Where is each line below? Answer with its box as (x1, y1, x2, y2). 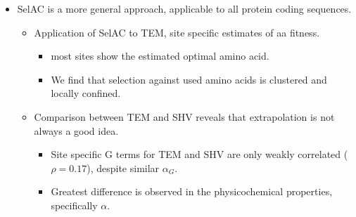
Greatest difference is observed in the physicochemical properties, (51, 184, 333, 199)
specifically (51, 197, 98, 212)
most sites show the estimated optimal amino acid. (51, 48, 269, 63)
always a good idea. (34, 123, 119, 138)
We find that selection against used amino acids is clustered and (51, 72, 327, 86)
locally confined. (51, 86, 121, 100)
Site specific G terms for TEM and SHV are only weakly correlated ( (51, 147, 348, 162)
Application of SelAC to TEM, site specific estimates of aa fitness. (34, 25, 320, 39)
